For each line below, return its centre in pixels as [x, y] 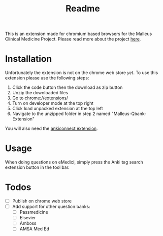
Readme [83, 9]
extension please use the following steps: [47, 78]
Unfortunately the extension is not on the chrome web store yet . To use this [81, 73]
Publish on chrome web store [42, 201]
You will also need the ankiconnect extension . [51, 128]
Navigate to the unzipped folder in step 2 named [61, 114]
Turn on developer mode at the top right [53, 103]
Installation [29, 59]
